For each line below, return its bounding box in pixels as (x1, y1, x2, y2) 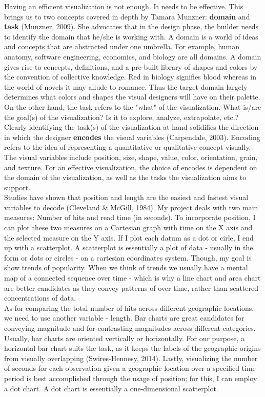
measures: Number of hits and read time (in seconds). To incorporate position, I (4, 212, 256, 223)
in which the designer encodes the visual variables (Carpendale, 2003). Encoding (4, 131, 260, 142)
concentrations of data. (4, 292, 76, 303)
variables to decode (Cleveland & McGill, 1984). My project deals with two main (4, 202, 258, 212)
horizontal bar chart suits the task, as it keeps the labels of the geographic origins (4, 343, 261, 353)
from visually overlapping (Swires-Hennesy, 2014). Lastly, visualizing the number (4, 352, 258, 363)
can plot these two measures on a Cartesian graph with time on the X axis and (4, 222, 253, 233)
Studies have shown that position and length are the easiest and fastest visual (4, 192, 249, 203)
